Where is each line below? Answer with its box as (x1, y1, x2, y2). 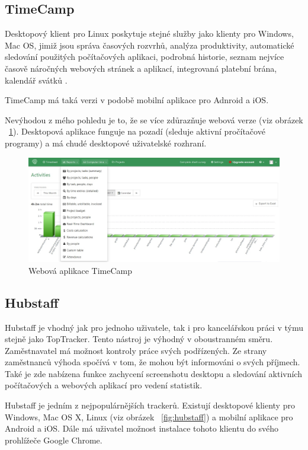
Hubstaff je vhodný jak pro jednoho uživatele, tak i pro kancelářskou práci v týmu (5, 321, 303, 333)
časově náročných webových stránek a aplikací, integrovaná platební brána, (5, 62, 277, 74)
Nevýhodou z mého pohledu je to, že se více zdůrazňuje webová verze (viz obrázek (5, 113, 303, 126)
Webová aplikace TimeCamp (28, 264, 132, 276)
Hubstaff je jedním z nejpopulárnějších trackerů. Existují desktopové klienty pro (5, 399, 295, 411)
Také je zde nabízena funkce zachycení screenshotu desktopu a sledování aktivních (5, 367, 302, 379)
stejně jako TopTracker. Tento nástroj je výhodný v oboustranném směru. (5, 333, 273, 345)
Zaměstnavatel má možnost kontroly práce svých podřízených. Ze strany (5, 344, 267, 356)
